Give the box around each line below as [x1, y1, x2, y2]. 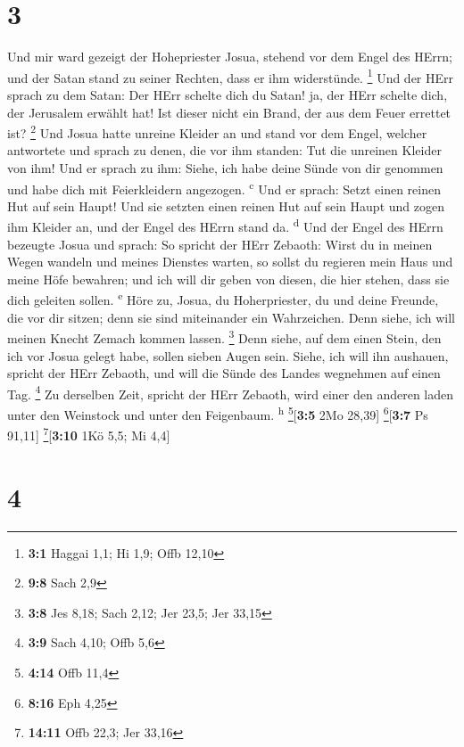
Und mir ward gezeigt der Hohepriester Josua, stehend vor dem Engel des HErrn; [7, 47, 452, 66]
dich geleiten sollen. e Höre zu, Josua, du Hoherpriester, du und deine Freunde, [7, 288, 439, 309]
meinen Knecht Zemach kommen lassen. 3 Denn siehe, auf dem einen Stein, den [7, 326, 442, 347]
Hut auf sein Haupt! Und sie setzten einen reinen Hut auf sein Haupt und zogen [7, 196, 444, 215]
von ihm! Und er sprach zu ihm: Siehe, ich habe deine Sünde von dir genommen [7, 159, 443, 176]
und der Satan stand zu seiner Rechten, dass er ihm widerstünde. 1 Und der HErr [7, 65, 454, 86]
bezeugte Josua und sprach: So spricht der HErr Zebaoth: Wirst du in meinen [7, 234, 433, 253]
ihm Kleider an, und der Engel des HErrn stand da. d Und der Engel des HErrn [7, 215, 443, 236]
